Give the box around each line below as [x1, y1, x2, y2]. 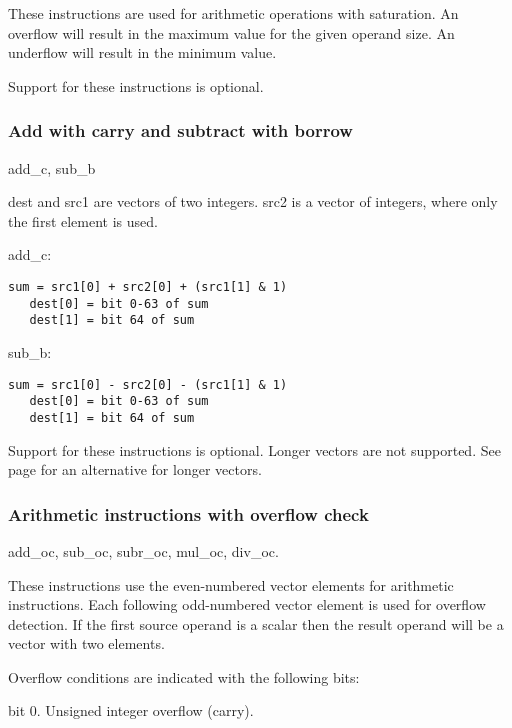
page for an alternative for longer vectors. [8, 459, 262, 480]
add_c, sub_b [8, 157, 96, 178]
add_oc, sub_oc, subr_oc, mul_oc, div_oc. [8, 540, 279, 561]
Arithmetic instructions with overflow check [8, 501, 369, 526]
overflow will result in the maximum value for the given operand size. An [8, 22, 455, 43]
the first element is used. [8, 210, 158, 231]
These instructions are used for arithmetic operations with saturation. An [8, 3, 459, 23]
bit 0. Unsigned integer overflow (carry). [8, 700, 254, 721]
